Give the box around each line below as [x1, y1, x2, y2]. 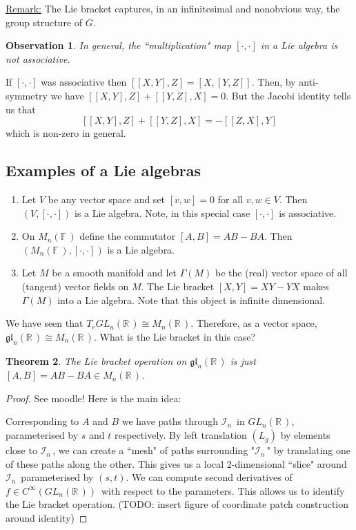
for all [217, 191, 243, 206]
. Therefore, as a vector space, [190, 316, 317, 330]
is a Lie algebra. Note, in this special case [75, 205, 250, 220]
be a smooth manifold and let [52, 265, 177, 280]
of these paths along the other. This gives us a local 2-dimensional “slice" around [6, 456, 347, 471]
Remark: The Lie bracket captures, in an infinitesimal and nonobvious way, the [6, 1, 340, 15]
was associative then [41, 75, 127, 89]
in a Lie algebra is [260, 38, 338, 53]
